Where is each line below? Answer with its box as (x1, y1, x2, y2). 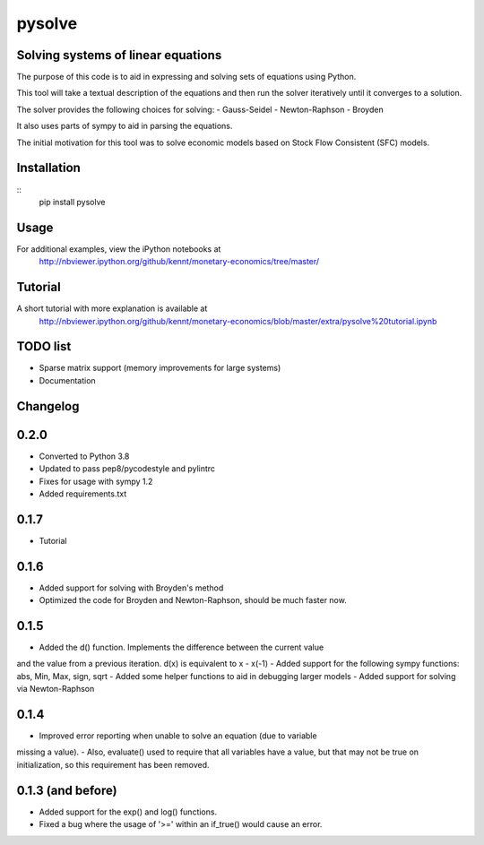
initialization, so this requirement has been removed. (16, 759, 210, 770)
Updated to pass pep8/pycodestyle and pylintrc (39, 463, 215, 474)
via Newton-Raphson (16, 684, 95, 694)
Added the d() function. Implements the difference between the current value (39, 642, 324, 653)
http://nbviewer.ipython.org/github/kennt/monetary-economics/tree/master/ (39, 256, 320, 267)
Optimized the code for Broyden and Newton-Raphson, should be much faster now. (39, 595, 347, 606)
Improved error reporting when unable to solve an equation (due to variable (39, 730, 317, 741)
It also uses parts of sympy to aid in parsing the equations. (16, 121, 233, 132)
